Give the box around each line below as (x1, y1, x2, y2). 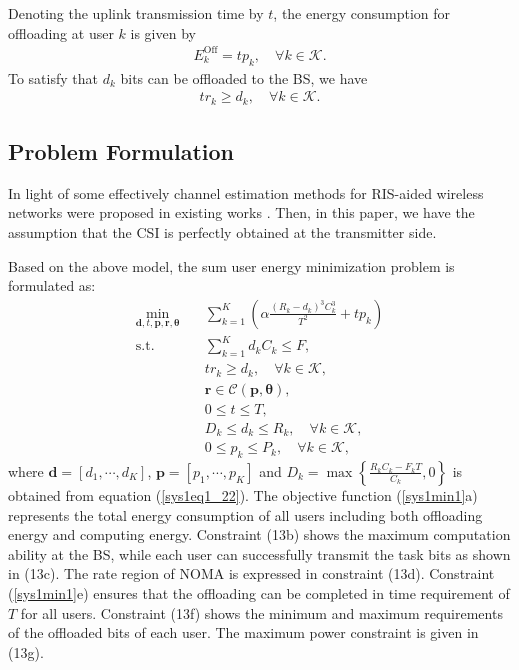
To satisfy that (8, 67, 98, 88)
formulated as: (8, 275, 96, 296)
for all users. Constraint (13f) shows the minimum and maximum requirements (20, 602, 503, 623)
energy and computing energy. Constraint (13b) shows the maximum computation (8, 524, 511, 545)
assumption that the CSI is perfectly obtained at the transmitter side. (8, 221, 437, 242)
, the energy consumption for (273, 3, 451, 23)
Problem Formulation (8, 135, 234, 166)
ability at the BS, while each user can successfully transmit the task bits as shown (8, 543, 511, 564)
